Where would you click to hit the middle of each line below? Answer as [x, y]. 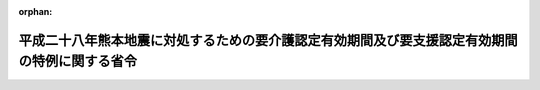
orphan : [35, 11]
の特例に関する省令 [77, 61]
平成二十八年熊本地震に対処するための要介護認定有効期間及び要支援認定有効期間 [268, 40]
